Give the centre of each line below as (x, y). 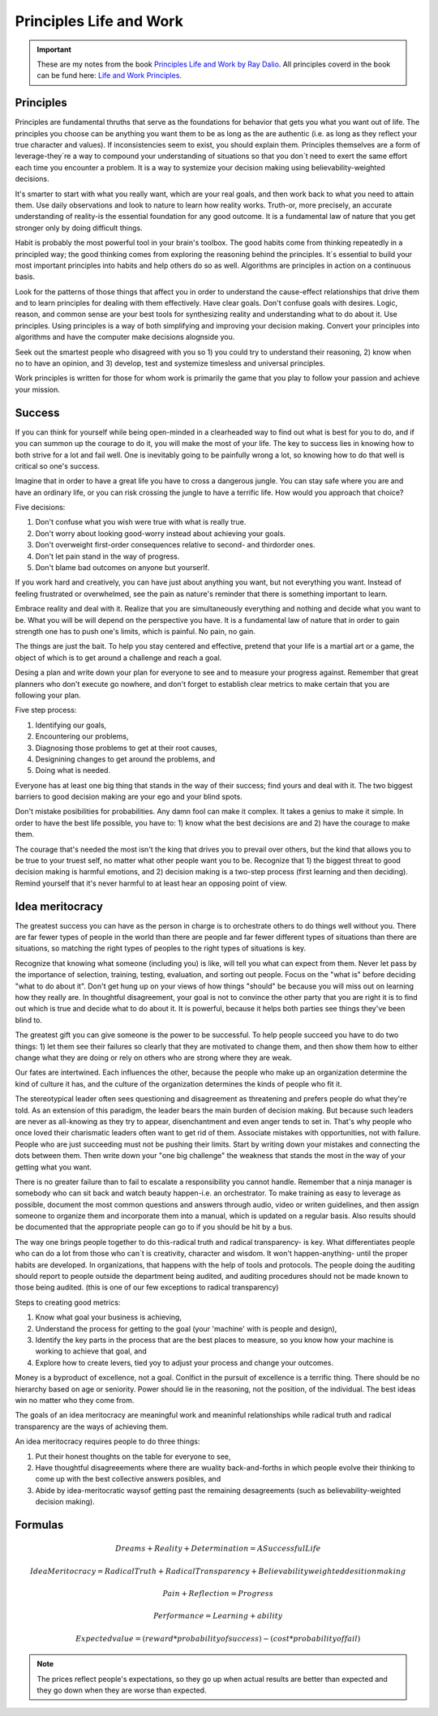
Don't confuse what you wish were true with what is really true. (141, 522)
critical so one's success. (58, 465)
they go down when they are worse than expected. (122, 1690)
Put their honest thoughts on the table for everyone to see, (133, 1456)
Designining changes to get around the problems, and (125, 759)
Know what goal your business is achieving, (109, 1317)
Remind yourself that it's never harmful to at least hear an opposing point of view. (151, 883)
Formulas (39, 1525)
